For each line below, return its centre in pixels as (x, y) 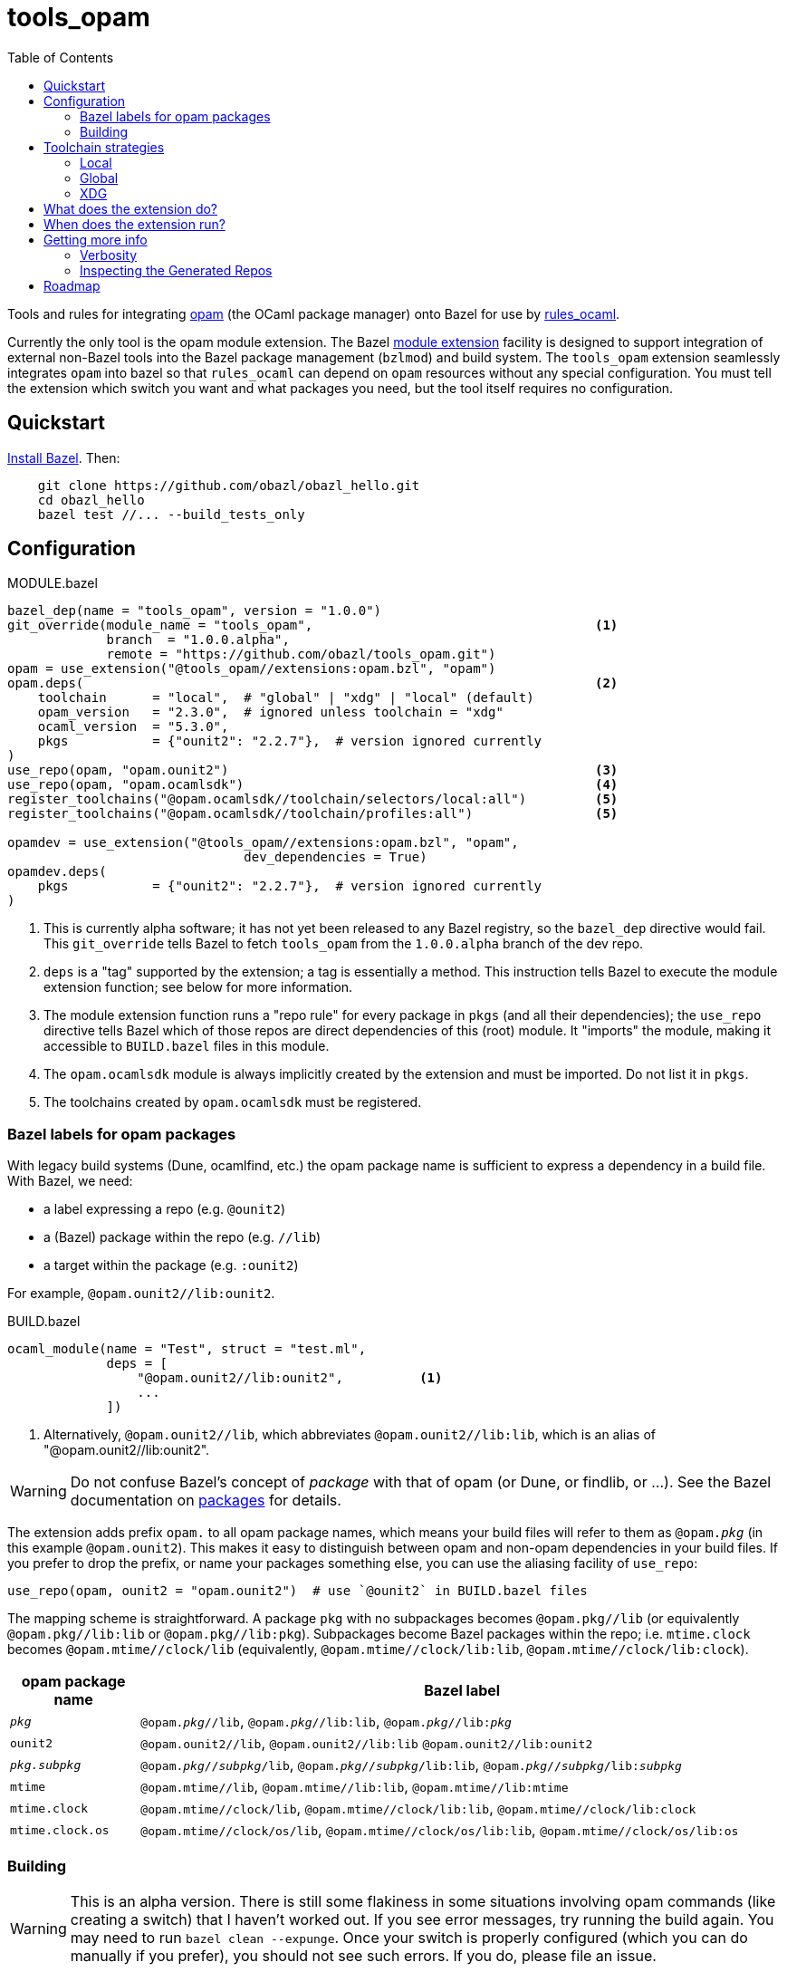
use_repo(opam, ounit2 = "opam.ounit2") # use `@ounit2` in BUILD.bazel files (298, 1591)
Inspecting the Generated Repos (176, 270)
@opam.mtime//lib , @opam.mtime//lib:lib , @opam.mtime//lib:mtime (355, 1787)
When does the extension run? (134, 224)
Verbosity (109, 255)
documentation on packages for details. (206, 1501)
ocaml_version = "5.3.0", (133, 727)
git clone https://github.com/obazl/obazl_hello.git (229, 485)
